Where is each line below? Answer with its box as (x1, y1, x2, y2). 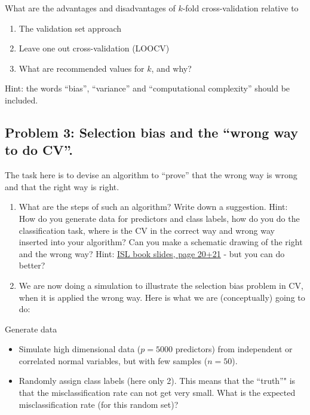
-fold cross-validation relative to (182, 2, 299, 14)
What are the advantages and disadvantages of (5, 2, 176, 14)
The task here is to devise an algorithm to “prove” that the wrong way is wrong (5, 169, 297, 181)
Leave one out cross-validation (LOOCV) (19, 42, 170, 54)
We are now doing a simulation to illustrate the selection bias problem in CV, (19, 279, 303, 291)
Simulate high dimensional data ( (19, 343, 141, 355)
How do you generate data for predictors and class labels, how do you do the (19, 212, 300, 224)
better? (19, 259, 45, 271)
